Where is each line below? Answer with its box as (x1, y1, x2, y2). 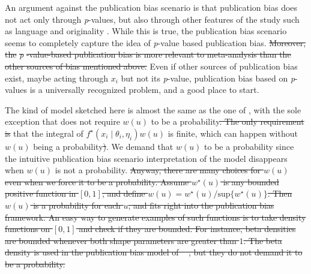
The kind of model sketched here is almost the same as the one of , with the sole (5, 103, 301, 116)
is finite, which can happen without (168, 127, 298, 139)
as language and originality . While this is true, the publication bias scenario (5, 25, 287, 37)
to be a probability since (204, 140, 294, 152)
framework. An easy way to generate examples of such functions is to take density (5, 210, 306, 223)
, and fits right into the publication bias (128, 198, 274, 211)
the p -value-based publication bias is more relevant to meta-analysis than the (5, 48, 291, 61)
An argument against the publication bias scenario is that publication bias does (5, 1, 298, 13)
